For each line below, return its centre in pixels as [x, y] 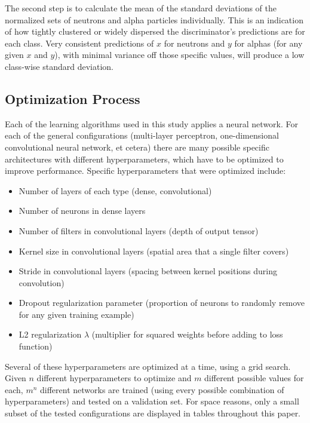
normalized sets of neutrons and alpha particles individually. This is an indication [154, 19]
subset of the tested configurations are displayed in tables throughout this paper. [153, 413]
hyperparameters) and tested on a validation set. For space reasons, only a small [152, 401]
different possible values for [254, 378]
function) [36, 346]
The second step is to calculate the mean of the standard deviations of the [141, 8]
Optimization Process [73, 98]
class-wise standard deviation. [59, 66]
